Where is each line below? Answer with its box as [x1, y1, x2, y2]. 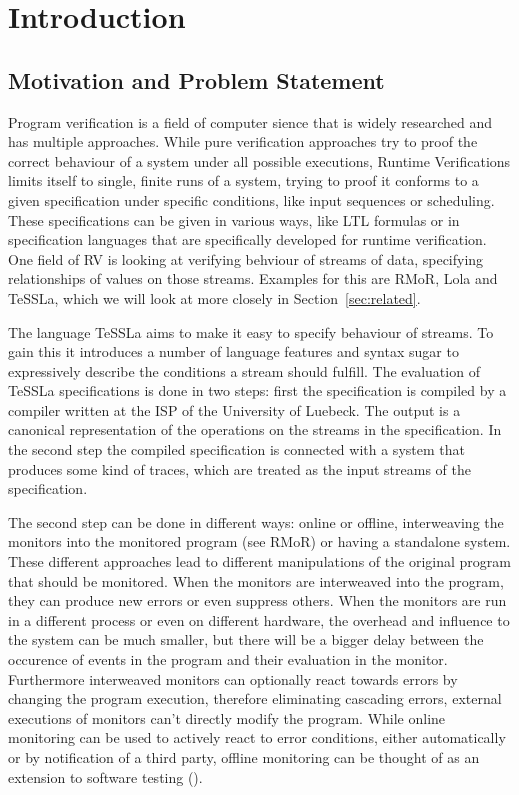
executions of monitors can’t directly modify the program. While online [8, 707, 446, 728]
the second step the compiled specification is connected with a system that [8, 439, 465, 460]
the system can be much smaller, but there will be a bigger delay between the [8, 629, 484, 650]
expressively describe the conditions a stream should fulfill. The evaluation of [8, 360, 480, 381]
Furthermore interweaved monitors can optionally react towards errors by [8, 668, 458, 689]
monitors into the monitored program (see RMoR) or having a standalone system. [8, 531, 511, 552]
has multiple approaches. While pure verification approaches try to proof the [8, 131, 478, 152]
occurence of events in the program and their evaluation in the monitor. [8, 649, 448, 670]
